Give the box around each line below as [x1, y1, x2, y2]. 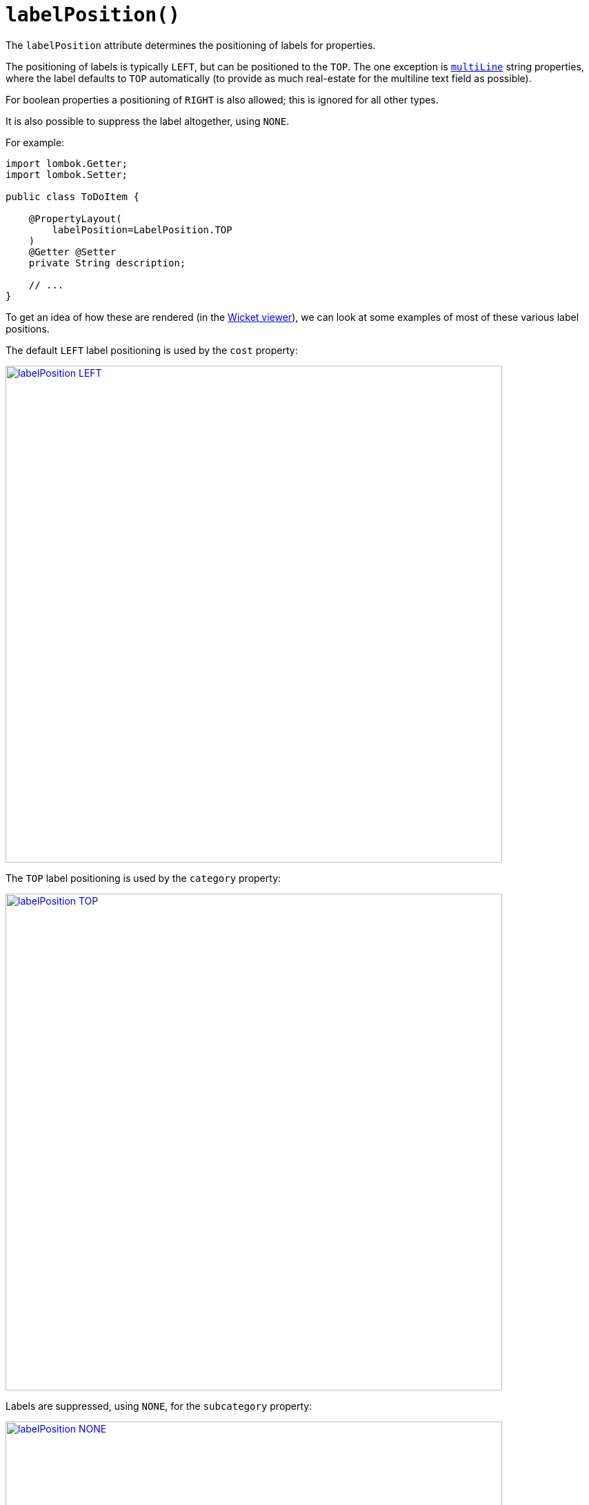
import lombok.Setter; [6, 168, 128, 180]
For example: [6, 136, 65, 148]
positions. [6, 322, 50, 335]
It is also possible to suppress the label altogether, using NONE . [6, 115, 290, 127]
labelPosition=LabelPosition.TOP [52, 224, 232, 235]
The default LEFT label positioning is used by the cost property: [6, 344, 298, 356]
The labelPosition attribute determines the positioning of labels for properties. [6, 39, 376, 51]
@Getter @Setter [28, 246, 117, 257]
